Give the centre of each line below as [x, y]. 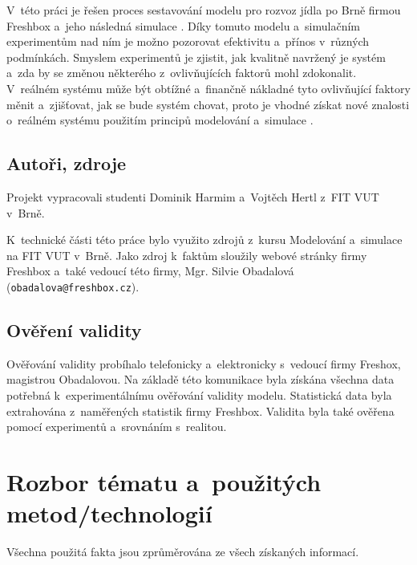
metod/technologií [109, 513]
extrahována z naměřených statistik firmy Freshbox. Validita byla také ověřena [200, 411]
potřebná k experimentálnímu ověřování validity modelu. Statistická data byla [199, 394]
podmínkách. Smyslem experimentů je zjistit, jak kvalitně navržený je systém [196, 57]
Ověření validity [74, 329]
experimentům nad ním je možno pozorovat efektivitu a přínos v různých [188, 41]
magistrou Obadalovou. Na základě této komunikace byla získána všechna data [200, 379]
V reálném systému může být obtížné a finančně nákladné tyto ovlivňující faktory [208, 88]
